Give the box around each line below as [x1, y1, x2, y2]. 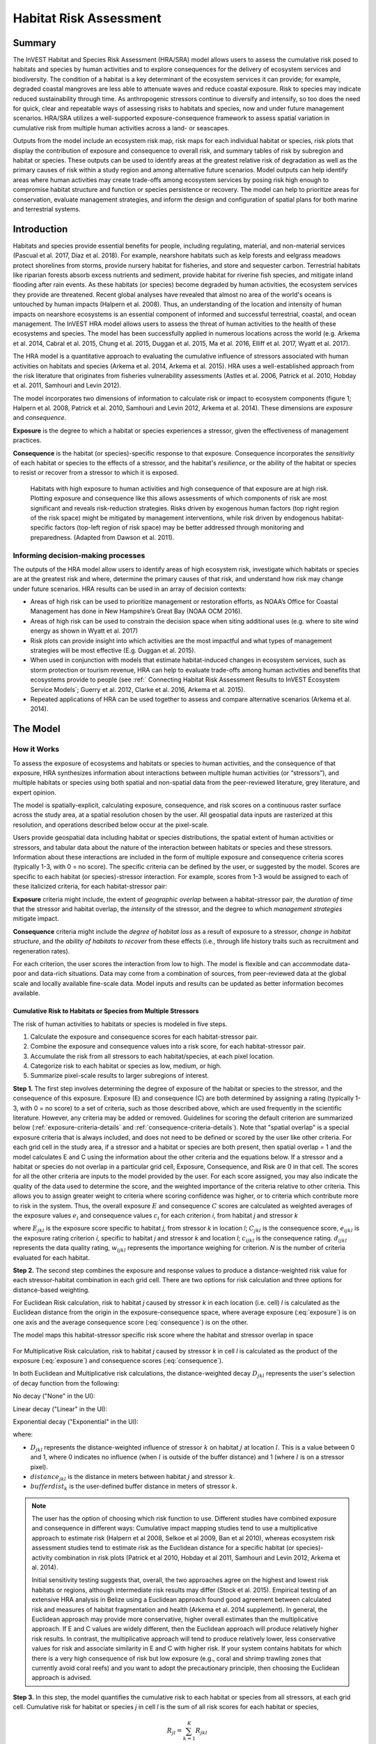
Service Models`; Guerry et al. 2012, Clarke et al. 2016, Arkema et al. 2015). [30, 685, 246, 693]
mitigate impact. [13, 915, 59, 923]
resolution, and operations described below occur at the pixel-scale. [13, 820, 209, 829]
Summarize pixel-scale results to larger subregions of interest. [30, 1072, 209, 1080]
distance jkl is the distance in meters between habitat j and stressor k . [30, 1472, 235, 1482]
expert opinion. [13, 788, 56, 797]
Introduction [13, 223, 68, 235]
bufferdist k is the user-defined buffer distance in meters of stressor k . [30, 1482, 238, 1492]
